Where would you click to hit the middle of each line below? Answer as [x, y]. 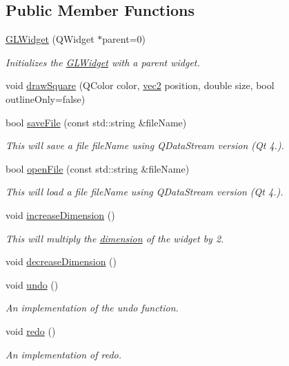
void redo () [31, 330]
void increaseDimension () [60, 214]
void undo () [32, 284]
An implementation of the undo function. [92, 308]
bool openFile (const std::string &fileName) [98, 168]
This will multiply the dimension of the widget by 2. [115, 238]
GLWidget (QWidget [50, 39]
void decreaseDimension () [61, 261]
